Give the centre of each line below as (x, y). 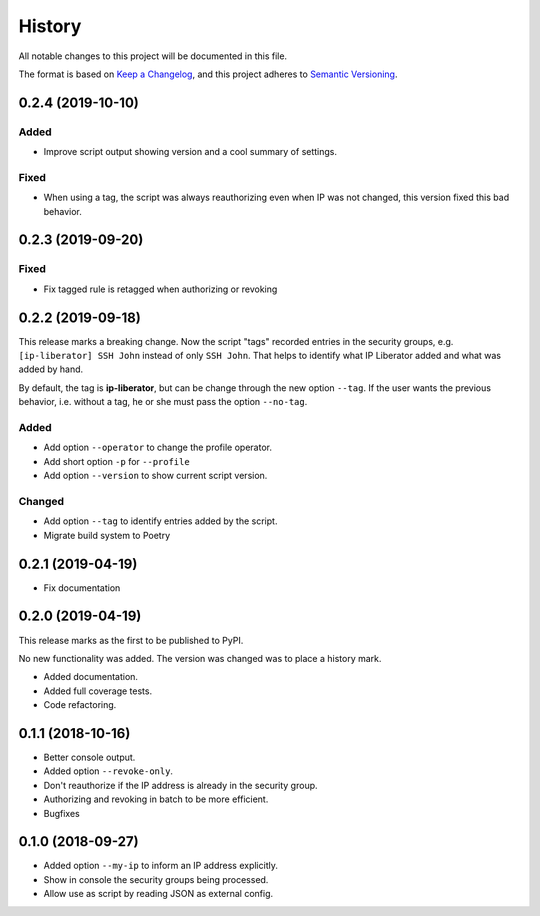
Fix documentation (82, 587)
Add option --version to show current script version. (155, 476)
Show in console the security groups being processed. (156, 879)
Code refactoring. (80, 705)
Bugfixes (61, 813)
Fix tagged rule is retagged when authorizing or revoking (160, 289)
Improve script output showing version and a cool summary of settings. (190, 152)
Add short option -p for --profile (116, 461)
